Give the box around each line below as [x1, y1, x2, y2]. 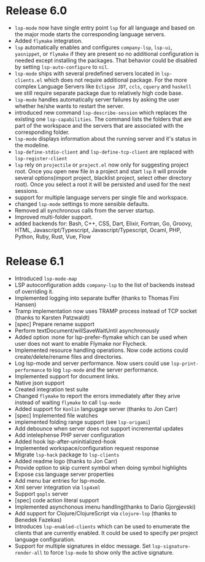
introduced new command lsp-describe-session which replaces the [14, 109, 188, 116]
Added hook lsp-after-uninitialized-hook [14, 437, 117, 445]
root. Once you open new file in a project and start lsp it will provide [14, 167, 187, 175]
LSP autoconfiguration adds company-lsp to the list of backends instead [14, 281, 195, 289]
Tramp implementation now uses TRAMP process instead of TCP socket [14, 307, 197, 314]
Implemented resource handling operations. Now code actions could [14, 346, 188, 354]
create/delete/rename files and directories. [14, 353, 123, 360]
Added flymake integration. [14, 37, 83, 44]
